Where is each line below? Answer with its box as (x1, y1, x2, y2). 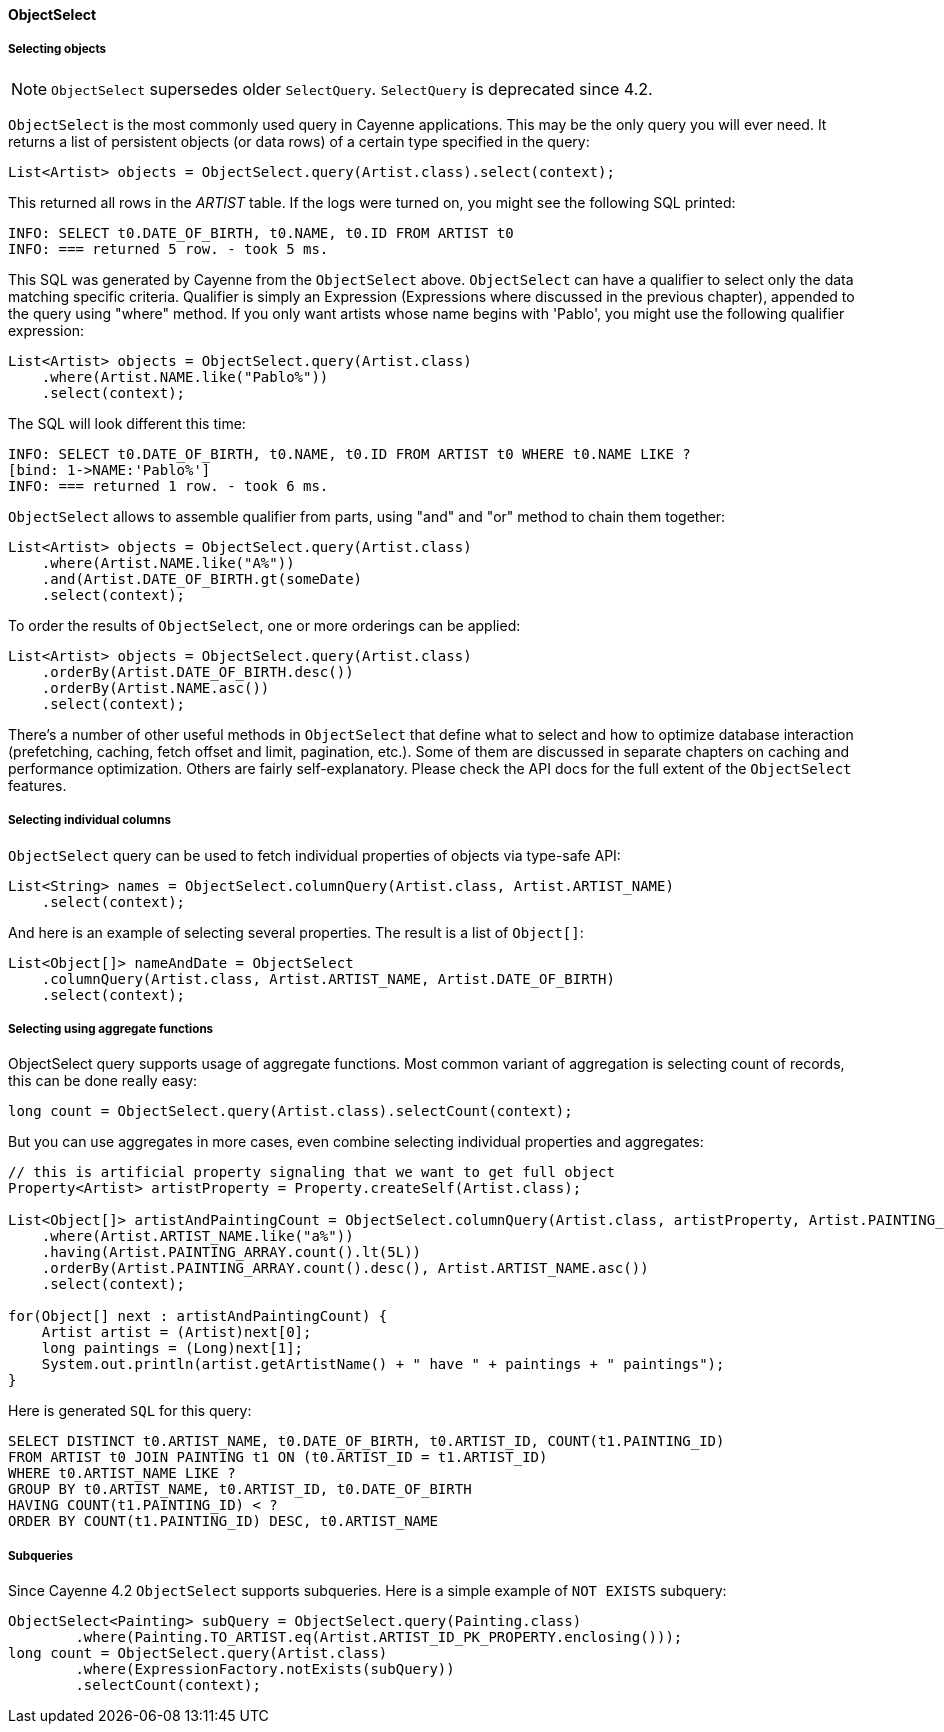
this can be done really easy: (8, 1072, 198, 1090)
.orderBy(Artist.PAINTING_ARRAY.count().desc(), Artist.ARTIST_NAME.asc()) (41, 1260, 649, 1277)
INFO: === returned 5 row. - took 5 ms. (8, 240, 329, 257)
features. (8, 776, 67, 794)
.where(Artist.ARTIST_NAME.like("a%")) (41, 1228, 354, 1245)
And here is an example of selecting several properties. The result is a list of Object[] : (8, 923, 584, 941)
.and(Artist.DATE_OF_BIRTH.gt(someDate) (41, 570, 363, 587)
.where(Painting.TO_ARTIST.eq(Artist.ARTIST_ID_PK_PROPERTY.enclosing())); (75, 1629, 683, 1646)
